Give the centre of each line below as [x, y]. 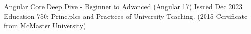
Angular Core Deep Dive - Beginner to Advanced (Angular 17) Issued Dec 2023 [123, 6]
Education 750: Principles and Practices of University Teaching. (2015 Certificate [126, 16]
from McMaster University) [45, 25]
